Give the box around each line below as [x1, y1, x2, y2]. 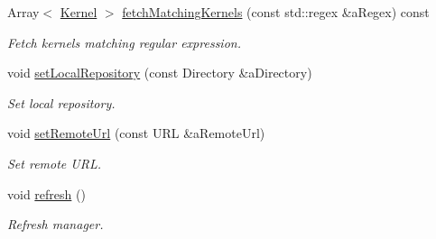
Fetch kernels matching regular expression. [7, 32, 241, 51]
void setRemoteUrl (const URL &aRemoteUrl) [7, 124, 265, 142]
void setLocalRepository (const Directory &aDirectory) [7, 63, 312, 82]
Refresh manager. [7, 215, 104, 234]
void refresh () [7, 184, 86, 203]
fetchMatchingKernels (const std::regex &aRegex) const [122, 3, 430, 21]
